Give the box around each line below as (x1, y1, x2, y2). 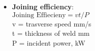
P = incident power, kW (12, 37, 86, 48)
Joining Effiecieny (12, 11, 66, 19)
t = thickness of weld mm (12, 28, 90, 38)
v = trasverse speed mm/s (12, 18, 92, 28)
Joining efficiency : (12, 1, 74, 11)
